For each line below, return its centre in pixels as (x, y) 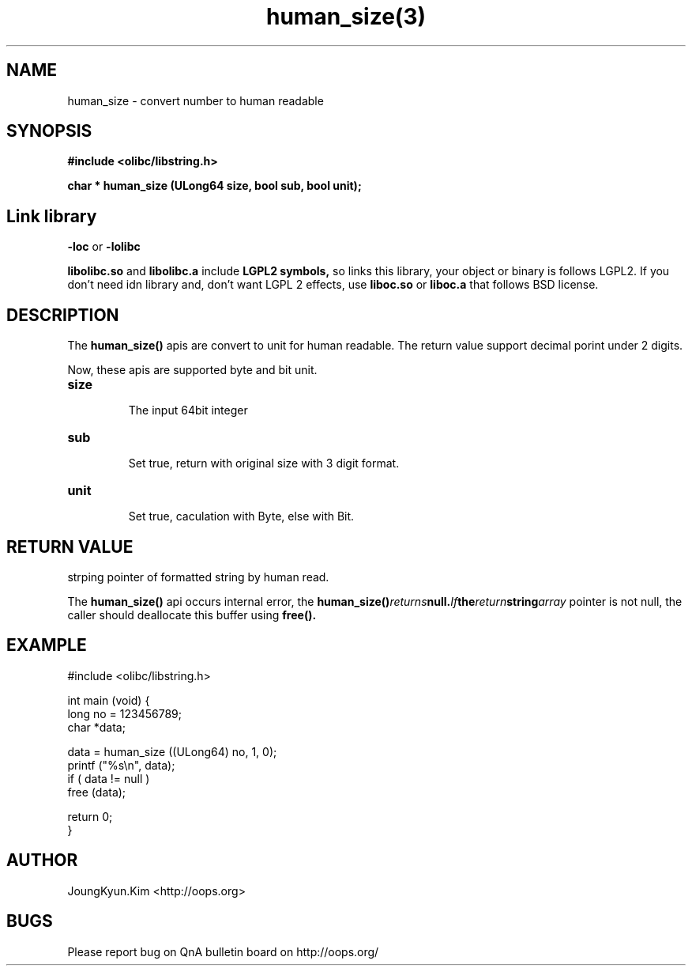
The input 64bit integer (188, 410)
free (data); (97, 792)
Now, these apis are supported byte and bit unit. (192, 370)
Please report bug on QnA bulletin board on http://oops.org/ (223, 951)
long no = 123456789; (124, 713)
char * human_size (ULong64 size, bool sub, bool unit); (214, 186)
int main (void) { (109, 700)
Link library (52, 216)
